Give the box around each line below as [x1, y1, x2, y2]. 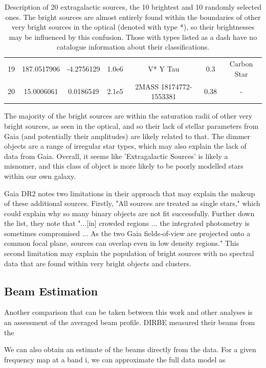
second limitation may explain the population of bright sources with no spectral [4, 248, 254, 259]
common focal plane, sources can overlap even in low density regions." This [4, 238, 239, 248]
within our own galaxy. [4, 170, 76, 181]
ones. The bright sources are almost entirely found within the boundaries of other [5, 11, 261, 22]
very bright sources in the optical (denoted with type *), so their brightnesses [11, 21, 255, 32]
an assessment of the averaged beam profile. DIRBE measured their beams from [4, 317, 255, 328]
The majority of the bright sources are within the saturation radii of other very [4, 110, 253, 121]
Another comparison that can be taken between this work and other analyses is [4, 307, 253, 317]
